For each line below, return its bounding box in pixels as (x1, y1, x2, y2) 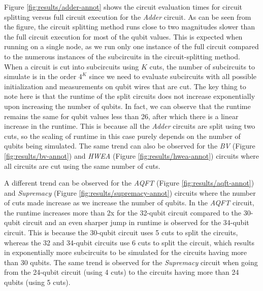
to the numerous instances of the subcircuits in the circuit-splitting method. (4, 51, 240, 61)
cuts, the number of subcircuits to (149, 61, 255, 71)
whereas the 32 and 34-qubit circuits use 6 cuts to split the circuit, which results (4, 237, 254, 247)
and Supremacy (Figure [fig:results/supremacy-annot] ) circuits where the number (4, 187, 256, 198)
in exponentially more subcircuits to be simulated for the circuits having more (4, 247, 247, 258)
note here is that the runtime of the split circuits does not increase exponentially (4, 91, 255, 101)
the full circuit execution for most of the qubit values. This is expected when (4, 31, 243, 42)
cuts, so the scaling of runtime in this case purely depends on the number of (4, 130, 241, 141)
